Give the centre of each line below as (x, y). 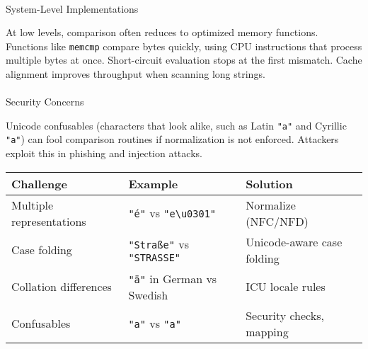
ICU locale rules (286, 287)
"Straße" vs (159, 244)
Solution (269, 183)
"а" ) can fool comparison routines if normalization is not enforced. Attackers (172, 139)
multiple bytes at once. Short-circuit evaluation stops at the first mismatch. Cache (184, 60)
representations (49, 221)
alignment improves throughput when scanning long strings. (136, 74)
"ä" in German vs (173, 278)
